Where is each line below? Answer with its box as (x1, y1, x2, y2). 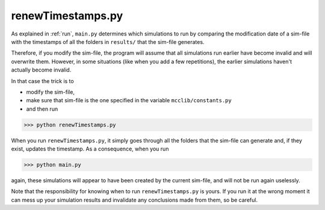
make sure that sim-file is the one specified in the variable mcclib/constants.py (26, 97, 232, 104)
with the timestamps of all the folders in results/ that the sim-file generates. (11, 38, 205, 45)
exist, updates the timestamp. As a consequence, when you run (11, 145, 169, 153)
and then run (26, 105, 58, 113)
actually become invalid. (11, 66, 72, 73)
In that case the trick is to (11, 77, 75, 84)
